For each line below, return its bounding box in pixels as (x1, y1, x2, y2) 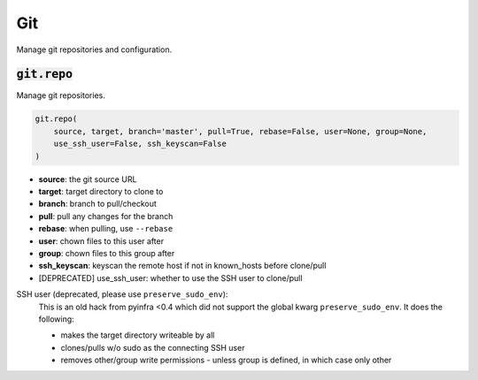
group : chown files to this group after (38, 247, 175, 258)
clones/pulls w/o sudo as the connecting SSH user (60, 342, 245, 353)
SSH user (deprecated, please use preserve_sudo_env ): (16, 289, 228, 300)
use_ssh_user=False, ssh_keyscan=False (53, 139, 227, 149)
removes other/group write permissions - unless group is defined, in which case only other (60, 354, 392, 366)
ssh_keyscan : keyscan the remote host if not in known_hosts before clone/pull (38, 261, 327, 271)
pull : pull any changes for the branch (38, 210, 173, 221)
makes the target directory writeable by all (60, 330, 215, 340)
